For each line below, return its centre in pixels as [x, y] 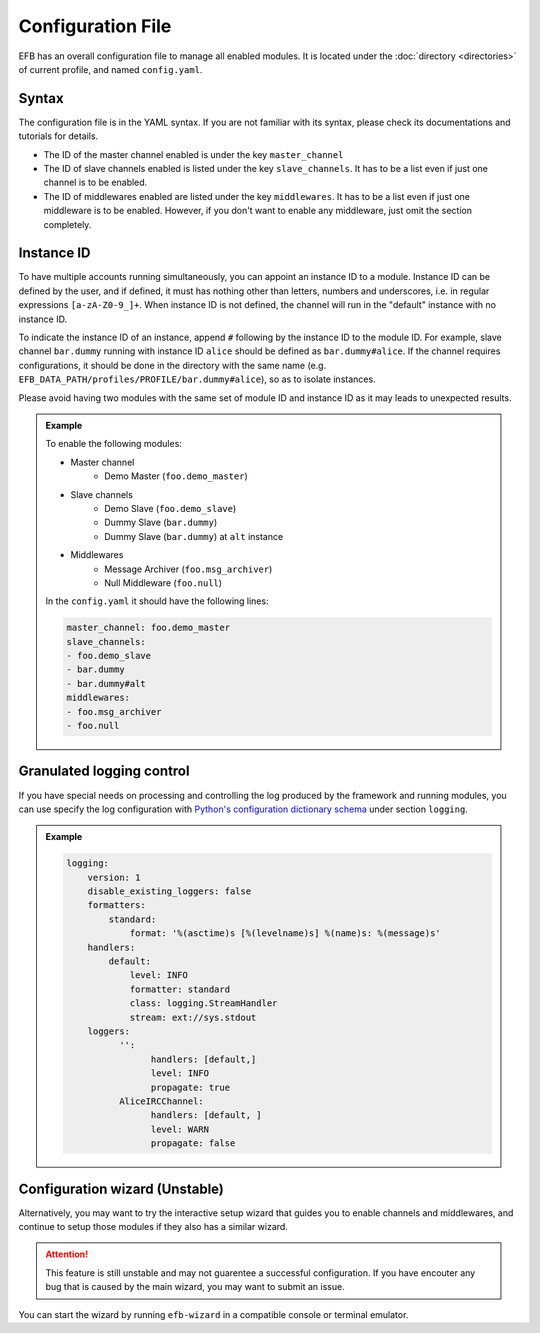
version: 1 [114, 877]
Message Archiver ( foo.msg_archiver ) [188, 569]
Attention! [67, 1254]
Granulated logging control [104, 771]
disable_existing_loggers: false [169, 891]
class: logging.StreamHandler [203, 1003]
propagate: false [193, 1143]
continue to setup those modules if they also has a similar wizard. [153, 1226]
